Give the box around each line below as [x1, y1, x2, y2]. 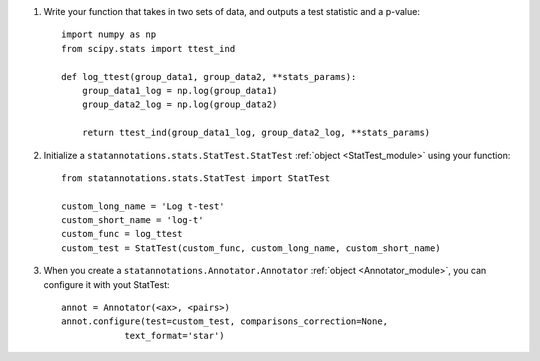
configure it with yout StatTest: [43, 278, 170, 290]
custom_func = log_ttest [61, 228, 183, 240]
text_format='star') [124, 330, 225, 341]
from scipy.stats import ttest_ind [61, 43, 236, 54]
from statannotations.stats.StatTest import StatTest [61, 172, 330, 184]
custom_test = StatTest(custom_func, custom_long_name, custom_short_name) [61, 242, 441, 254]
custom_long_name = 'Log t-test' [61, 200, 225, 212]
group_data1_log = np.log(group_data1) [81, 85, 278, 96]
